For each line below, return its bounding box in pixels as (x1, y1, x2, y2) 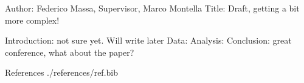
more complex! (5, 13, 60, 26)
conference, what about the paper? (5, 45, 134, 58)
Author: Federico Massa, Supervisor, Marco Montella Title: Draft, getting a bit (5, 2, 300, 14)
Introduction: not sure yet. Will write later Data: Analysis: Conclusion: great (5, 34, 292, 47)
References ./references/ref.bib (5, 66, 118, 79)
